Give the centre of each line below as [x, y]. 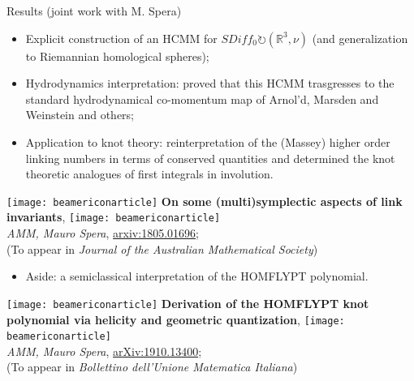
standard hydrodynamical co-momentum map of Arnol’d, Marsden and [202, 98]
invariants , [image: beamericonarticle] [114, 217]
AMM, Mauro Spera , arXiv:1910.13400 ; [104, 351]
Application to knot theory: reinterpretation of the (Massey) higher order [208, 141]
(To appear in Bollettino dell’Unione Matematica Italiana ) [152, 367]
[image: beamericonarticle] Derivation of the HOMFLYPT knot [188, 303]
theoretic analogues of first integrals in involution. [149, 174]
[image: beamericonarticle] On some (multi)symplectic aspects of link [205, 201]
